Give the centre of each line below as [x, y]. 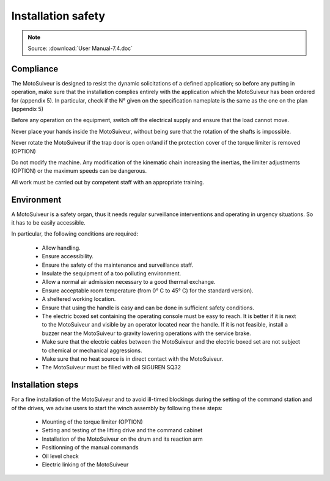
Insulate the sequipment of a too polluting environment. [112, 273]
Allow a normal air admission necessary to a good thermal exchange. [129, 282]
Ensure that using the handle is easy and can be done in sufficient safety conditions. [148, 308]
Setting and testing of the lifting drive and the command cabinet [122, 430]
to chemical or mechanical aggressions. [92, 350]
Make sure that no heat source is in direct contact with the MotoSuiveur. [133, 359]
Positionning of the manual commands [90, 447]
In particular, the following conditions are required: [75, 234]
